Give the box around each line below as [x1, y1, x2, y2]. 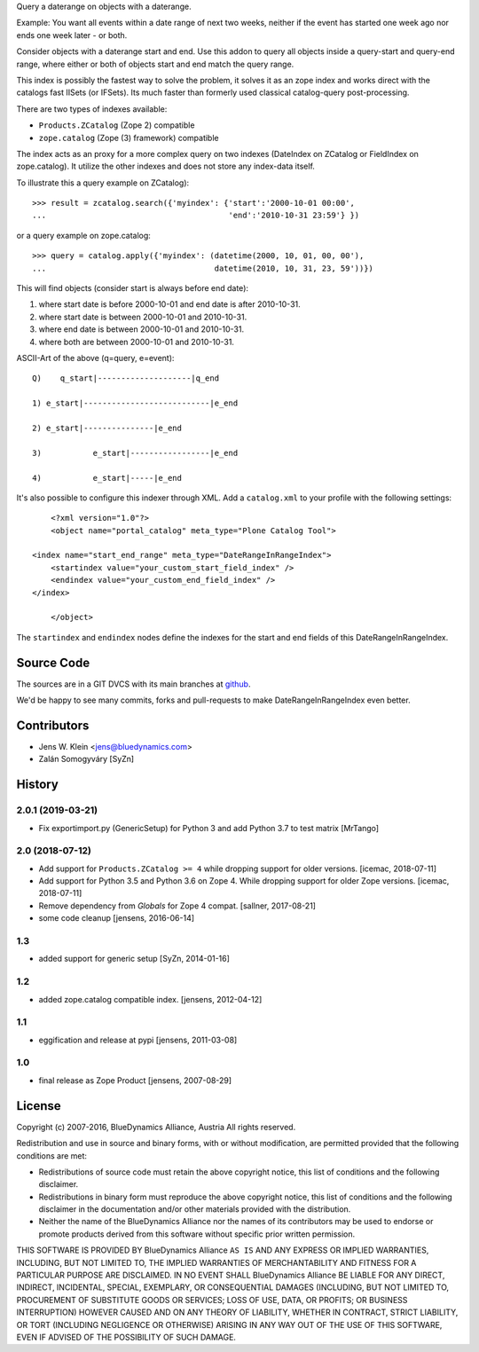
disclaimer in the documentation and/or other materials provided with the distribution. [38, 1204, 351, 1214]
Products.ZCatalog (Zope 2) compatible [38, 120, 195, 130]
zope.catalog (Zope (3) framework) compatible [38, 132, 219, 143]
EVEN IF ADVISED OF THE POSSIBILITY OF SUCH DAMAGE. [16, 1332, 237, 1342]
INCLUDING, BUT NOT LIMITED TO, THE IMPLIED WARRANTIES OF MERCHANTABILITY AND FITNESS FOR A [16, 1257, 417, 1268]
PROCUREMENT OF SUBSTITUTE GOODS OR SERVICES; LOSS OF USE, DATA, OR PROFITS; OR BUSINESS [16, 1294, 408, 1305]
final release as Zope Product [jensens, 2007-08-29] [38, 1074, 232, 1086]
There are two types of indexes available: [16, 103, 168, 114]
